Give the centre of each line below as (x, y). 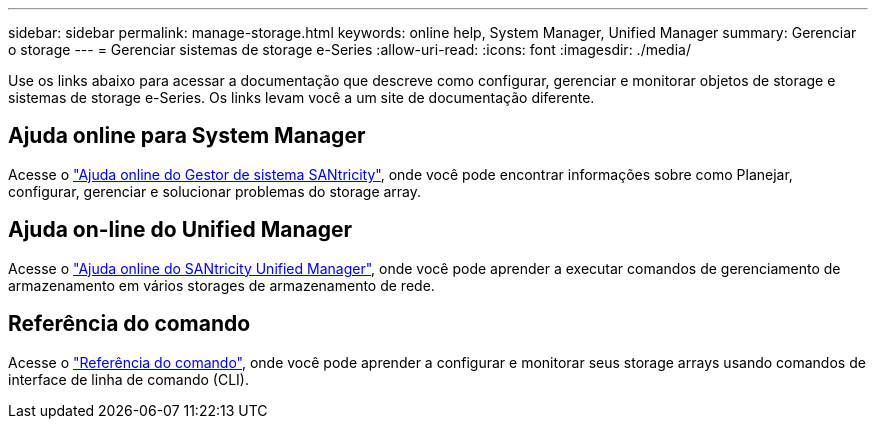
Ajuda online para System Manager (187, 136)
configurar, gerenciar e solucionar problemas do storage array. (215, 191)
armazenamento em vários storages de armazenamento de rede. (221, 285)
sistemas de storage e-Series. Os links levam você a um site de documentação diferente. (301, 97)
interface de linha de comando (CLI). (128, 379)
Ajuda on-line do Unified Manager (180, 230)
